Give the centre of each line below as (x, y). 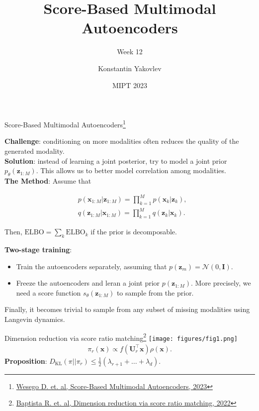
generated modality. (35, 151)
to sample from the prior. (155, 292)
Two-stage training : (38, 249)
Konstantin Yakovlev (130, 68)
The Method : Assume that (48, 180)
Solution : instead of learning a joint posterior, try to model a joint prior (116, 160)
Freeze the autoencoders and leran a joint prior (88, 283)
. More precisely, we (221, 283)
